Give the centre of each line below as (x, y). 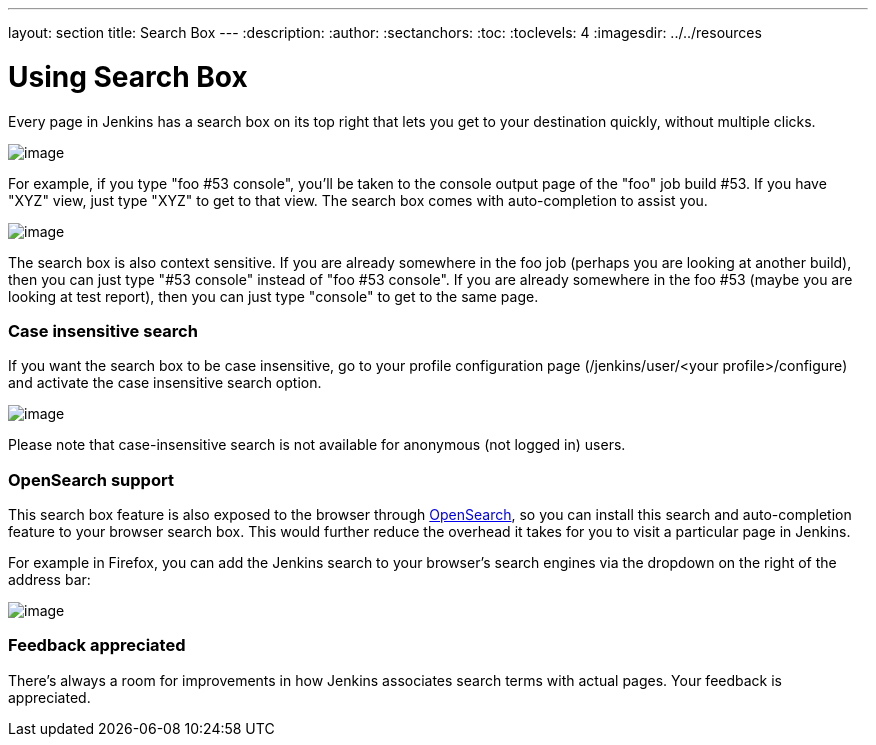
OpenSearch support (91, 479)
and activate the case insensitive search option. (165, 383)
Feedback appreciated (97, 645)
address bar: (49, 579)
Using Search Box (128, 76)
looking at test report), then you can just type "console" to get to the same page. (273, 296)
